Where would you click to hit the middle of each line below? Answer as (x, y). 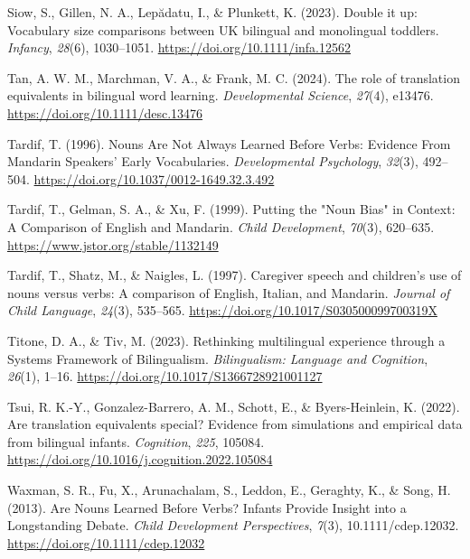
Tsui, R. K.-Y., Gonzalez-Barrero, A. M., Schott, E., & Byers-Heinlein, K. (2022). (234, 406)
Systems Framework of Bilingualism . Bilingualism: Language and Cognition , (218, 358)
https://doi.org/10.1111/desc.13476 (105, 112)
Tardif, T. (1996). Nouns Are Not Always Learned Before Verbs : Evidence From (229, 143)
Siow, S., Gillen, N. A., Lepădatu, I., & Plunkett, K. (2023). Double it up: (212, 12)
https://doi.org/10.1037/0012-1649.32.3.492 (154, 178)
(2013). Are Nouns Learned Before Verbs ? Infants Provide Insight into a (207, 507)
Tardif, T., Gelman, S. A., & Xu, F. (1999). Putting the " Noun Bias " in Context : (231, 209)
